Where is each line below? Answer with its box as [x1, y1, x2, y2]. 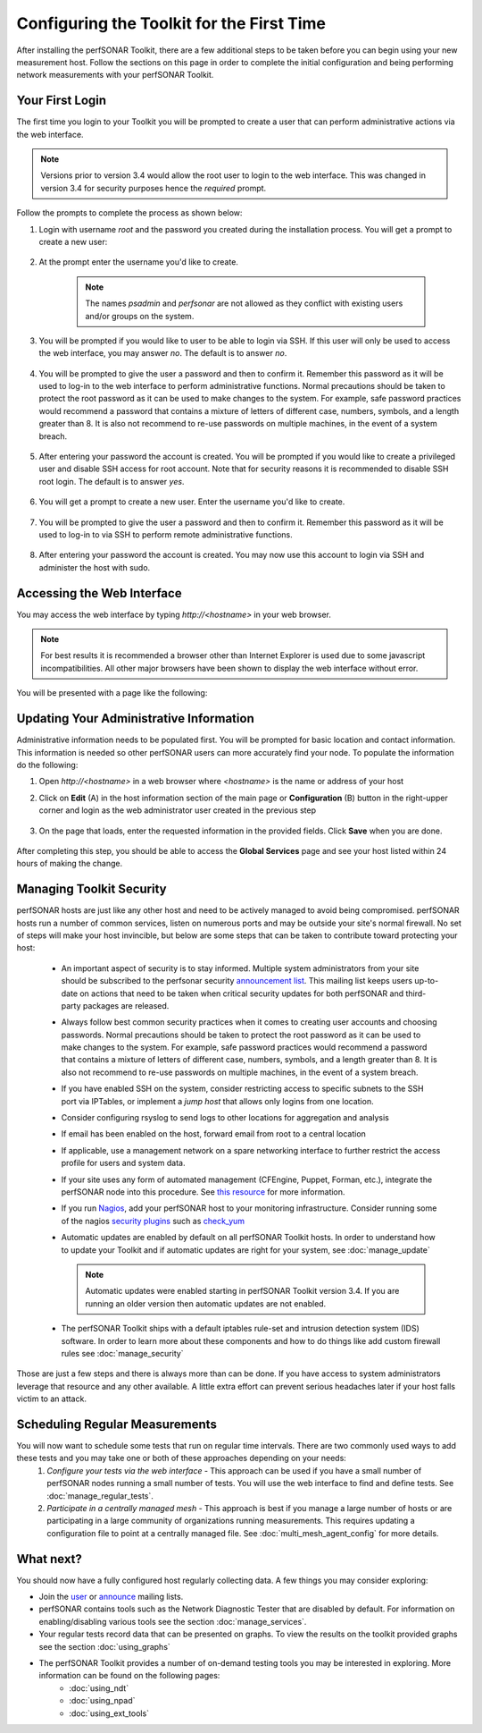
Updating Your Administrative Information [16, 711, 254, 726]
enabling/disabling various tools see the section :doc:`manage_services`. [38, 1616, 307, 1627]
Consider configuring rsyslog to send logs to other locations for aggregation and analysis [61, 1112, 390, 1123]
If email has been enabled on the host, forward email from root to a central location [61, 1129, 366, 1139]
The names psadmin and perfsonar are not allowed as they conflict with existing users [85, 298, 403, 309]
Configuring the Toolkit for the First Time [16, 13, 326, 33]
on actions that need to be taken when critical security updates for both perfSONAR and [79, 988, 404, 999]
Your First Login [16, 93, 107, 108]
